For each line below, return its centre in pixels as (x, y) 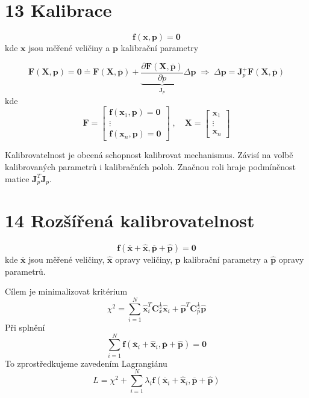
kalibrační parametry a (226, 259)
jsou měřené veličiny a (69, 48)
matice (17, 178)
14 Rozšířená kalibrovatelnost (130, 220)
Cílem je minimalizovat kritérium (66, 291)
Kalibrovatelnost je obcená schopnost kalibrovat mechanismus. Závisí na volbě (149, 155)
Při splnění (25, 327)
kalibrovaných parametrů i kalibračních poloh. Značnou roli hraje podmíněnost (151, 166)
